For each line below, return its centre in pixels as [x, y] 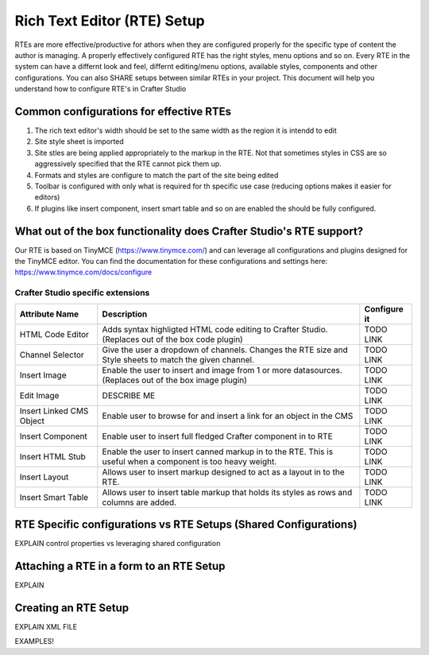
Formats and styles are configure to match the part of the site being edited [157, 175]
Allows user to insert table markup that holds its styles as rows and [227, 492]
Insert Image [43, 375]
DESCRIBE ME [129, 395]
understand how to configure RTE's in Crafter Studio [100, 89]
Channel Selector [52, 355]
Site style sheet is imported [79, 141]
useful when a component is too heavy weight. [189, 461]
